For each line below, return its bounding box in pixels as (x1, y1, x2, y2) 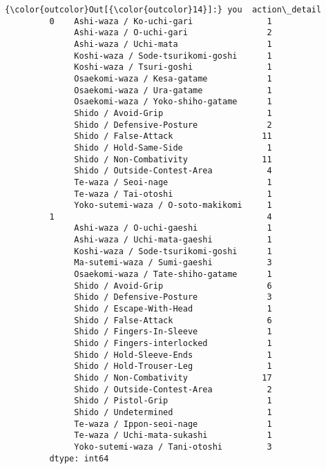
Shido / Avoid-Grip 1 (74, 108, 272, 118)
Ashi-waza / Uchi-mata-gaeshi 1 (74, 235, 272, 245)
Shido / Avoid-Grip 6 (74, 280, 272, 291)
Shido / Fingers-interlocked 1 (74, 338, 272, 349)
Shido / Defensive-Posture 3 (74, 292, 272, 303)
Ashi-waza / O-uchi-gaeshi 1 (74, 223, 272, 233)
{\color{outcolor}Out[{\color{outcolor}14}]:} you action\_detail (5, 5, 322, 15)
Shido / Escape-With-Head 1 (74, 304, 272, 314)
